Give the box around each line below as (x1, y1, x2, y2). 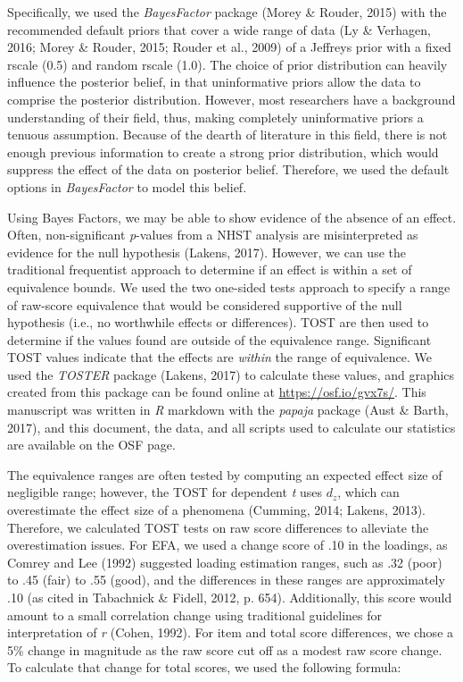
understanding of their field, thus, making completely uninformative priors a (7, 107, 424, 126)
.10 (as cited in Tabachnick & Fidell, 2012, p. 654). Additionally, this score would (7, 588, 452, 606)
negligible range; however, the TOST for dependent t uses (7, 483, 322, 501)
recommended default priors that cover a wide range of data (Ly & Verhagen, (7, 20, 431, 38)
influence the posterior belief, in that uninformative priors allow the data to (7, 72, 421, 91)
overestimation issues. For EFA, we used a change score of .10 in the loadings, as (7, 535, 448, 554)
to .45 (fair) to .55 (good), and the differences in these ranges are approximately (7, 570, 445, 589)
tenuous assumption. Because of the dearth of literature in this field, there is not (7, 125, 448, 144)
